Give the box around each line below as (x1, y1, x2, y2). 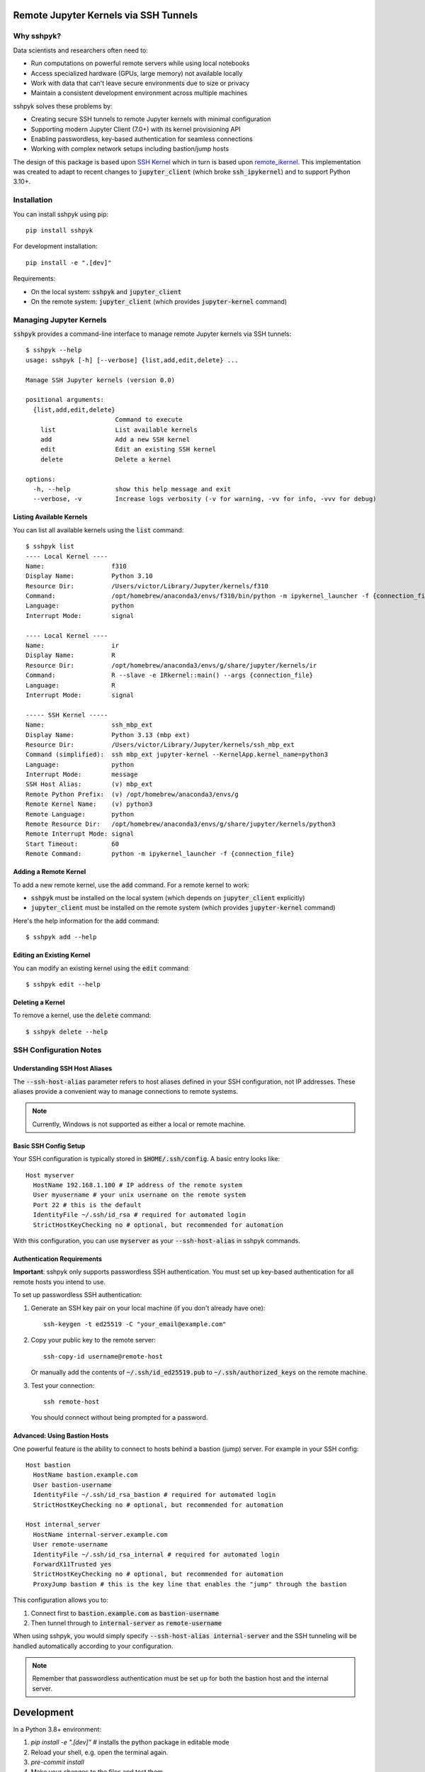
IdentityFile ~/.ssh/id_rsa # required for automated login (33, 1211, 246, 1219)
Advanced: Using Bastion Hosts (13, 1432, 109, 1440)
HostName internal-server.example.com (33, 1530, 168, 1538)
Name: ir (25, 641, 120, 650)
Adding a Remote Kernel (13, 868, 86, 876)
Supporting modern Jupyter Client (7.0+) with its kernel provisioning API (30, 125, 241, 133)
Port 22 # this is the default (33, 1201, 142, 1209)
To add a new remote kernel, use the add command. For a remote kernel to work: (13, 880, 250, 889)
